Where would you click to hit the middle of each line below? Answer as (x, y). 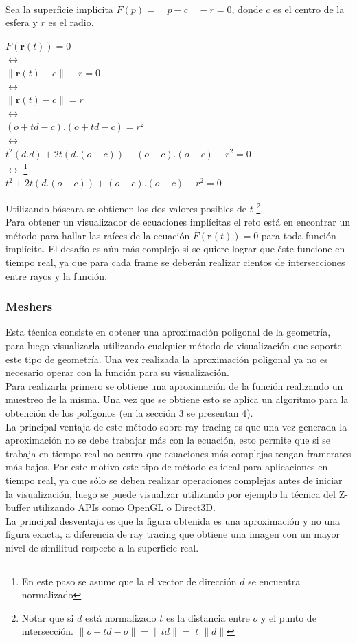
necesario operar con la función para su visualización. (117, 372)
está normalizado (120, 617)
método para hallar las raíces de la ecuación (98, 235)
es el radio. (71, 22)
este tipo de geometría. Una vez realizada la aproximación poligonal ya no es (167, 359)
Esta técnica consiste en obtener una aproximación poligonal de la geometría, (168, 332)
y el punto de (288, 617)
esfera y (22, 22)
